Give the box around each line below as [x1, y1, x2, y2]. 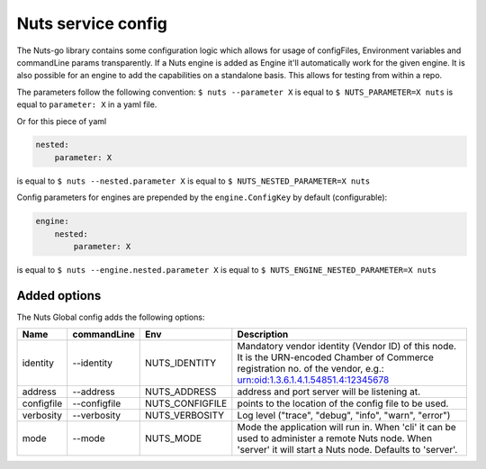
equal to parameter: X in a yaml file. [16, 99, 157, 110]
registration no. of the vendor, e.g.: [237, 363, 384, 375]
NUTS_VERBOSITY [145, 410, 225, 422]
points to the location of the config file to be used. [237, 397, 449, 410]
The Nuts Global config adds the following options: [16, 311, 205, 322]
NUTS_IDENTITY [145, 356, 217, 369]
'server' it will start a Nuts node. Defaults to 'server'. [237, 444, 458, 456]
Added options [16, 288, 102, 303]
